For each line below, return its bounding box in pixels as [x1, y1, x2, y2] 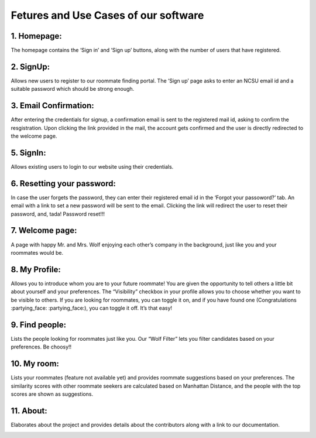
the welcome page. [11, 132, 57, 140]
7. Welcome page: [11, 225, 77, 235]
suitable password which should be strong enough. [11, 85, 135, 93]
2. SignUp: [11, 61, 50, 71]
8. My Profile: [11, 264, 61, 275]
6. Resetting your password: [11, 179, 116, 189]
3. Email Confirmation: [11, 101, 95, 111]
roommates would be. [11, 249, 64, 256]
